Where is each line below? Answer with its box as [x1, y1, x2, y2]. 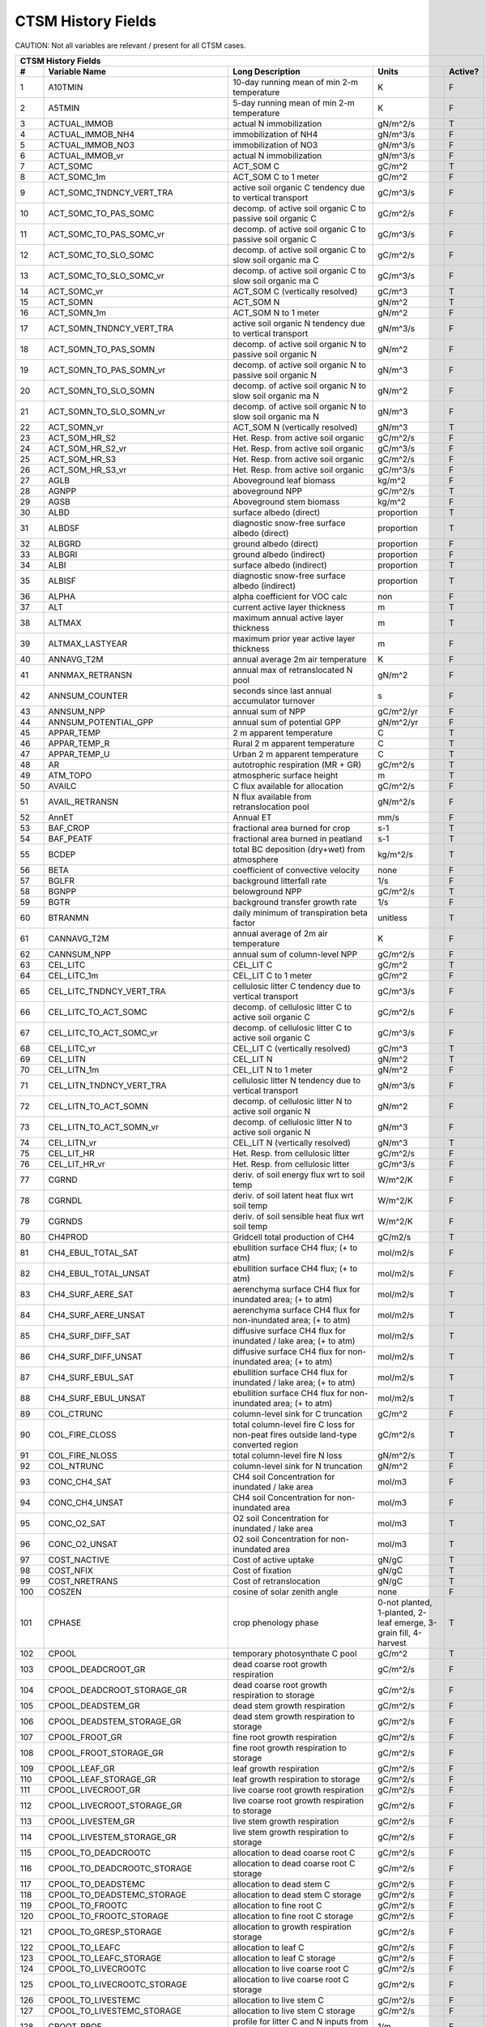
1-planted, [377, 1606, 416, 1618]
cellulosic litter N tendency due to [232, 1074, 360, 1086]
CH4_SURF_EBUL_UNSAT [48, 1392, 146, 1403]
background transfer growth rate [232, 896, 357, 907]
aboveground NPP [232, 485, 303, 496]
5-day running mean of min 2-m [232, 97, 356, 109]
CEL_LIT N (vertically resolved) [232, 1137, 352, 1148]
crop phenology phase [232, 1617, 319, 1628]
